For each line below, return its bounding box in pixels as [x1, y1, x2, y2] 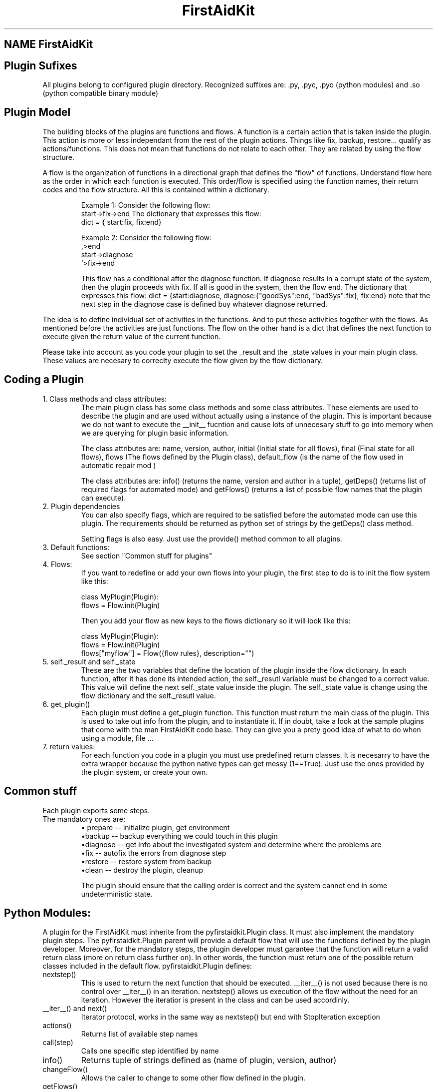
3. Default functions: [42, 543, 109, 551]
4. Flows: [42, 559, 72, 568]
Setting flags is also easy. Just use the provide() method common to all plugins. [81, 534, 342, 543]
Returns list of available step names [81, 1030, 198, 1039]
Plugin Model [4, 106, 71, 119]
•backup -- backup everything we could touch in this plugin [81, 831, 278, 840]
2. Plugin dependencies [42, 502, 120, 511]
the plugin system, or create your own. [81, 767, 208, 776]
